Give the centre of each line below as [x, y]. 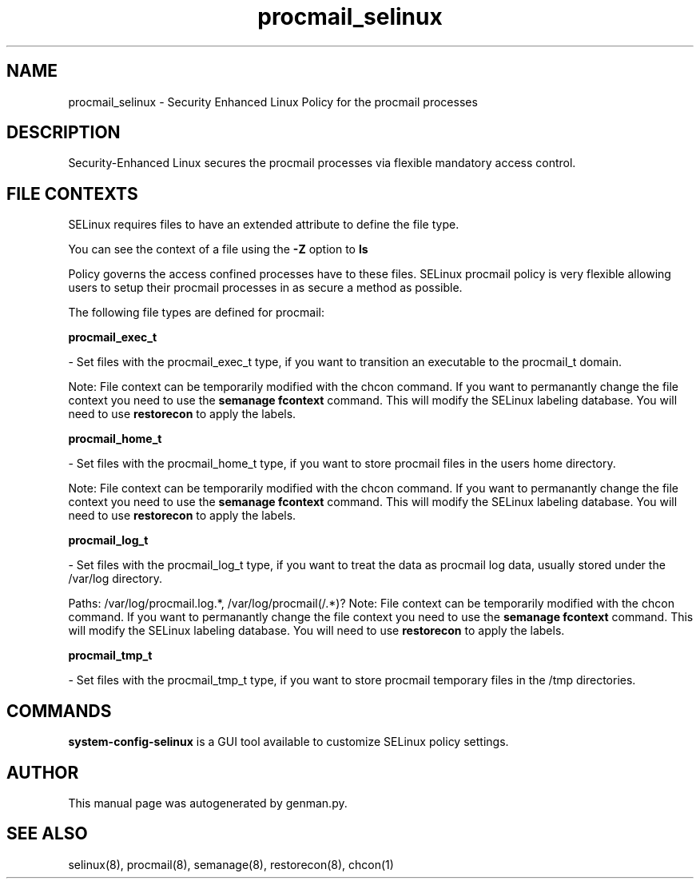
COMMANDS [59, 711]
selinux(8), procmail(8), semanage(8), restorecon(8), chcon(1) [231, 864]
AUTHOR [43, 772]
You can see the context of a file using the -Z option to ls [218, 249]
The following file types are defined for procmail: [196, 313]
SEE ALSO [47, 834]
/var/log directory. [115, 579]
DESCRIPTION [64, 133]
